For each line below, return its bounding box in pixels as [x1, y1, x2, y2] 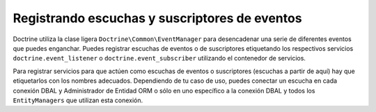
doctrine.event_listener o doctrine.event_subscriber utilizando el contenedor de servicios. [13, 54, 306, 63]
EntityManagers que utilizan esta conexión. [13, 96, 143, 104]
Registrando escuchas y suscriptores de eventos [13, 10, 302, 26]
